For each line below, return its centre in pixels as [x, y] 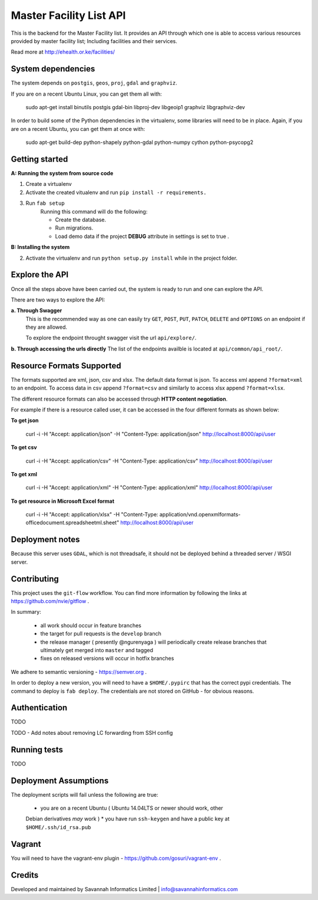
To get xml [24, 474]
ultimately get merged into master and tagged [97, 650]
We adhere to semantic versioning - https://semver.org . [79, 672]
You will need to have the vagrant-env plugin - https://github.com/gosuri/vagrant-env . [116, 858]
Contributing [35, 579]
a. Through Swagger [37, 310]
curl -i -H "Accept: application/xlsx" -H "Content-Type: [92, 515]
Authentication [39, 708]
